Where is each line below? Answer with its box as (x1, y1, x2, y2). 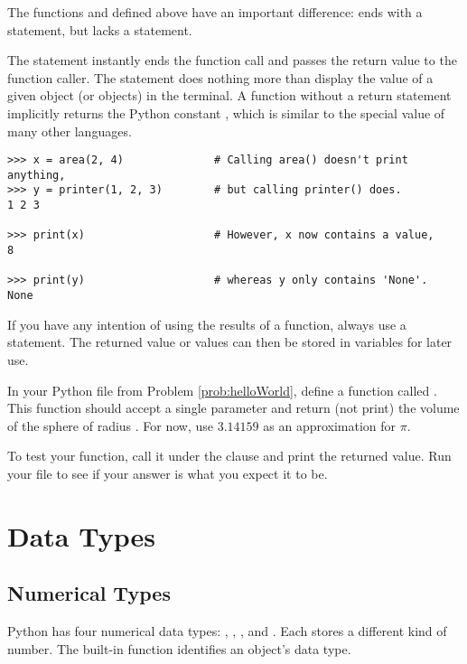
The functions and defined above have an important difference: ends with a (7, 3, 423, 21)
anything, (7, 168, 66, 182)
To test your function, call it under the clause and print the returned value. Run (7, 446, 452, 465)
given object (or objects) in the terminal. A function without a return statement (7, 86, 452, 105)
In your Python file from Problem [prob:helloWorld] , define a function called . (7, 380, 437, 399)
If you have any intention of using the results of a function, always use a (7, 314, 406, 333)
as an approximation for (263, 416, 397, 435)
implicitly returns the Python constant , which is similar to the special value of (7, 103, 445, 122)
